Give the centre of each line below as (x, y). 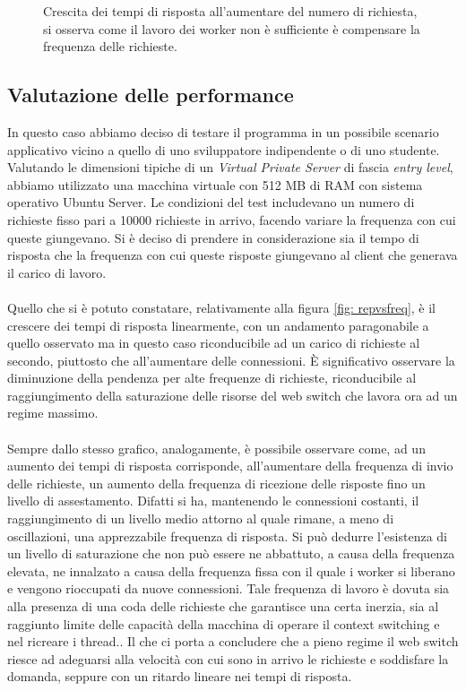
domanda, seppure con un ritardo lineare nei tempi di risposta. (180, 676)
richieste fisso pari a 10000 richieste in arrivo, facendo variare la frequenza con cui (232, 219)
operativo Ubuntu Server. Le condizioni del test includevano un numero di (211, 202)
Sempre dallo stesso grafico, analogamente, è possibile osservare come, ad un (216, 448)
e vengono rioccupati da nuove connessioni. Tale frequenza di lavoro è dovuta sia (229, 588)
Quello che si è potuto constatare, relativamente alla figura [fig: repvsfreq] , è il (221, 307)
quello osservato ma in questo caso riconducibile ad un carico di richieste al (214, 343)
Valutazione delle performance (151, 95)
